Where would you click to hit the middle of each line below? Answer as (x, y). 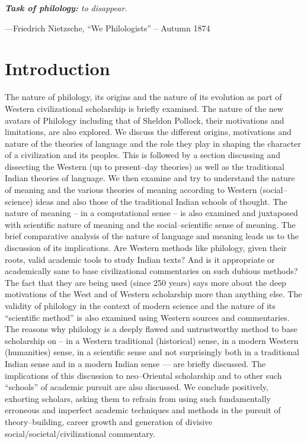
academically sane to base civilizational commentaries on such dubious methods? (151, 271)
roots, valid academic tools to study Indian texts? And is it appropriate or (140, 259)
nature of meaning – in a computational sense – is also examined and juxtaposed (151, 213)
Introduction (57, 68)
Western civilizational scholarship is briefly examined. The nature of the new (144, 108)
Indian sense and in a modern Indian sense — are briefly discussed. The (135, 363)
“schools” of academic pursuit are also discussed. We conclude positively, (137, 387)
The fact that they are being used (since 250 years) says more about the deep (145, 282)
